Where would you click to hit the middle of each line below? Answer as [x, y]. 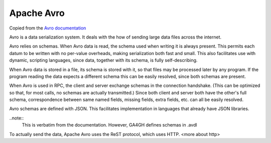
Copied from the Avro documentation [48, 28]
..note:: [17, 118]
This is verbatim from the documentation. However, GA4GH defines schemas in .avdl [110, 125]
